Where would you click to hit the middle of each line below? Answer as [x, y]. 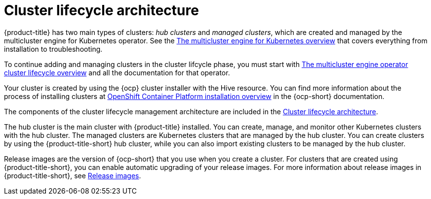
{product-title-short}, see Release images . [73, 175]
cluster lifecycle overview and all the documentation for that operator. [117, 72]
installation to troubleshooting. [53, 49]
